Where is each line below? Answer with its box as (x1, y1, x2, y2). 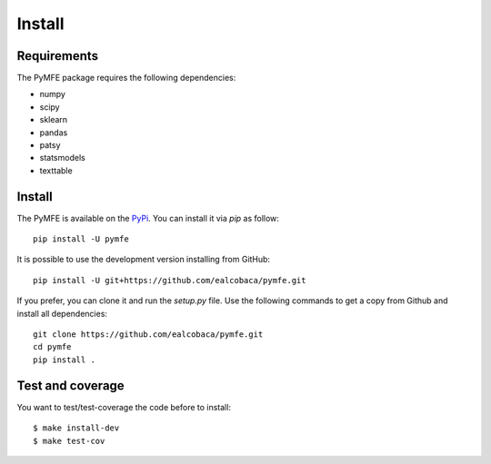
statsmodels (39, 153, 85, 163)
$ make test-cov (33, 436, 105, 446)
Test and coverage (16, 378, 125, 393)
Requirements (16, 48, 99, 64)
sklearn (39, 114, 68, 125)
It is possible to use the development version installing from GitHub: (16, 254, 271, 265)
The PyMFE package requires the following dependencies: (16, 73, 236, 84)
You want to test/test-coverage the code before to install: (16, 401, 232, 412)
